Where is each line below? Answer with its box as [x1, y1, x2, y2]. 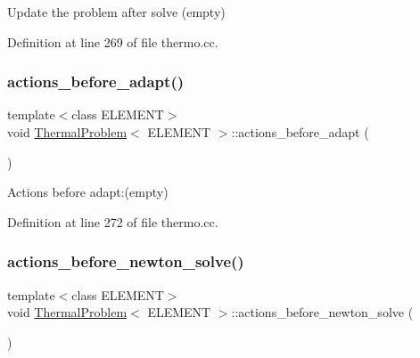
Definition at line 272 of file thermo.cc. [7, 212, 218, 231]
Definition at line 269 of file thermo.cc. [7, 32, 218, 51]
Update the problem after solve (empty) [7, 3, 226, 20]
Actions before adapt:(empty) [7, 183, 169, 201]
